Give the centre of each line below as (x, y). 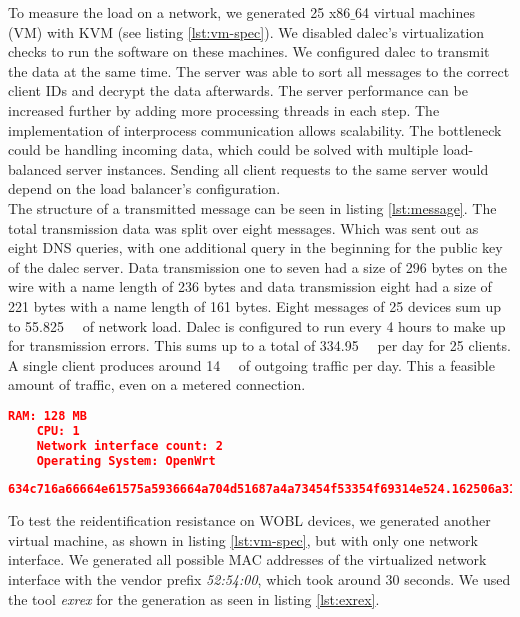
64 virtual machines (415, 12)
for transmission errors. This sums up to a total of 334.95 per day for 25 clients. (259, 345)
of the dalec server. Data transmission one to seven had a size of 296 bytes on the (257, 266)
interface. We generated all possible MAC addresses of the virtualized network (247, 559)
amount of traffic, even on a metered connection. (157, 384)
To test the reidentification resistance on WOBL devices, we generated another (249, 520)
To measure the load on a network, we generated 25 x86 (179, 12)
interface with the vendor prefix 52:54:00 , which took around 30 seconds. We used (259, 579)
